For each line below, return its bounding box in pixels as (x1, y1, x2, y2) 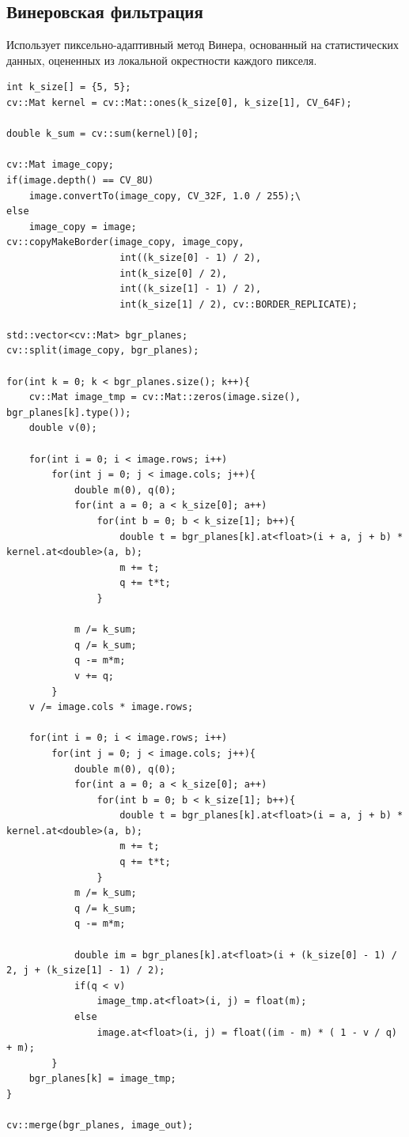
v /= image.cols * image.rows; (28, 701, 194, 713)
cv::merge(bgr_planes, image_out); (6, 1120, 194, 1131)
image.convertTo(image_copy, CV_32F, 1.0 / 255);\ (28, 190, 301, 202)
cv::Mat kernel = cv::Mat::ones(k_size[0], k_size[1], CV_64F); (6, 96, 352, 108)
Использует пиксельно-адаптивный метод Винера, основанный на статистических (6, 36, 399, 53)
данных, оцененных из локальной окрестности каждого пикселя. (6, 51, 317, 68)
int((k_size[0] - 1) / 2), (119, 251, 262, 263)
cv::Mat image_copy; (6, 159, 115, 171)
